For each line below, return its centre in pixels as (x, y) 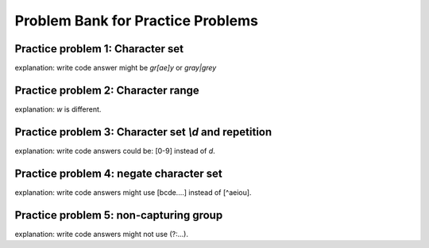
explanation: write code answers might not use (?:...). (101, 234)
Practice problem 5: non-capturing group (119, 215)
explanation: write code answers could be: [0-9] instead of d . (115, 151)
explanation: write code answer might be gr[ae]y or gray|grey (116, 68)
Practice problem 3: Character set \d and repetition (143, 132)
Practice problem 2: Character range (107, 90)
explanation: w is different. (58, 109)
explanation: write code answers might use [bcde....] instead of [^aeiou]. (133, 192)
